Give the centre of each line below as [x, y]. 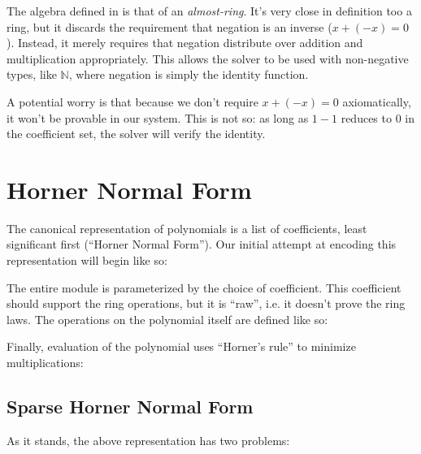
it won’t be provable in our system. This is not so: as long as [158, 117]
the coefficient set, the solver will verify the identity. [136, 134]
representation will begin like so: [87, 260]
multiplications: [45, 363]
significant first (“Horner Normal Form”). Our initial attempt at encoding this [202, 244]
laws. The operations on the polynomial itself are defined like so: [167, 319]
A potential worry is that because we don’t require [132, 101]
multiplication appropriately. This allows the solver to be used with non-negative [208, 58]
